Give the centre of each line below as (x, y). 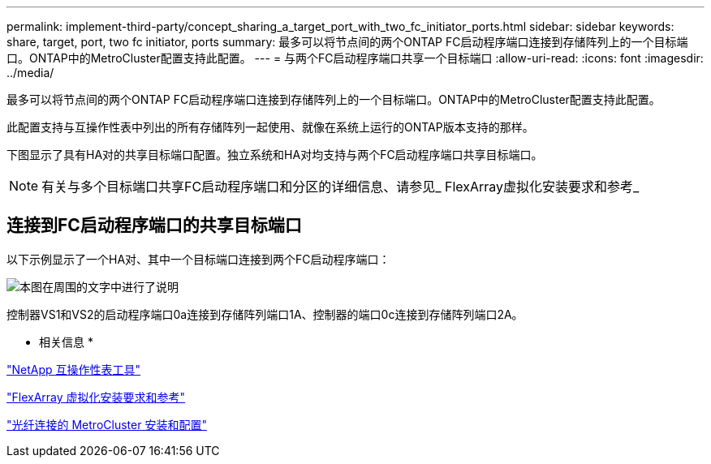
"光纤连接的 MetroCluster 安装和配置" (107, 424)
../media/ (30, 73)
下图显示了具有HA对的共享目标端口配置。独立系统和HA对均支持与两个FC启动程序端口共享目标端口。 (275, 155)
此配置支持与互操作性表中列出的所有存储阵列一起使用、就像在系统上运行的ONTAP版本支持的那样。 (270, 127)
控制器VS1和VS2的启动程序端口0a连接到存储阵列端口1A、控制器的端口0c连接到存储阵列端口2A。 (265, 314)
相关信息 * (66, 342)
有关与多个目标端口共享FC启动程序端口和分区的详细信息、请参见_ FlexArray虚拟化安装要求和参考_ (340, 187)
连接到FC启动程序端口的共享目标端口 (154, 226)
